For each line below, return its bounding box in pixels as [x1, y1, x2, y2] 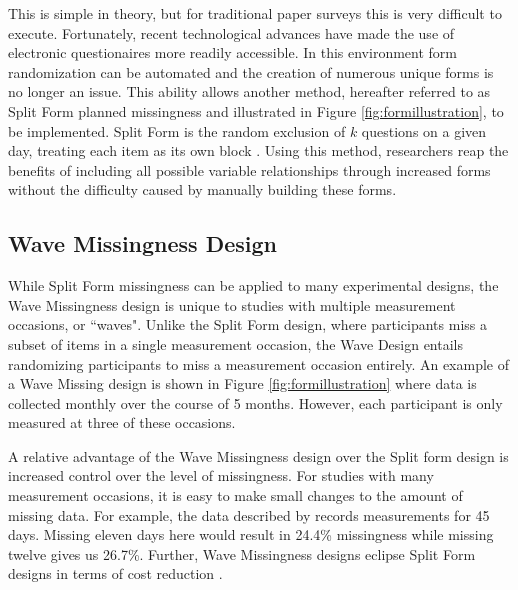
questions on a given [361, 120, 487, 141]
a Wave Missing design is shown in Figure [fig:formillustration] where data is [8, 373, 477, 394]
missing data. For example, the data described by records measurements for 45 [8, 504, 490, 525]
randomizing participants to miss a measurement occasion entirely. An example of [8, 353, 510, 374]
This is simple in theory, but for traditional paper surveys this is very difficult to [8, 3, 502, 23]
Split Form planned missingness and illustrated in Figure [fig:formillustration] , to [8, 100, 504, 121]
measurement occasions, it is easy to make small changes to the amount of [8, 485, 463, 506]
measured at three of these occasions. [8, 412, 236, 433]
